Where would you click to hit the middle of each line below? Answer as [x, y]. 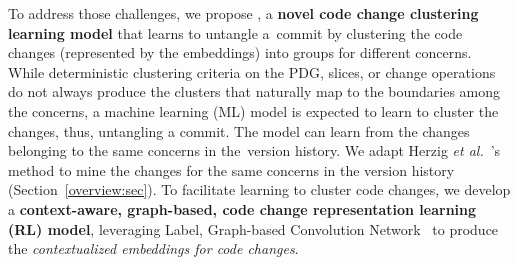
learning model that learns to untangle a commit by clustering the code [235, 32]
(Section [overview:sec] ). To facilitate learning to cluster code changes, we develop [259, 189]
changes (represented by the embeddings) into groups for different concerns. [240, 52]
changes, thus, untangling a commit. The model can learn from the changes [239, 130]
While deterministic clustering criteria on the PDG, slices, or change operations [252, 71]
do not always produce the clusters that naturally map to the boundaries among [254, 91]
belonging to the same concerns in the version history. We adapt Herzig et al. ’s [254, 150]
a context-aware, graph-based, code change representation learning [242, 208]
